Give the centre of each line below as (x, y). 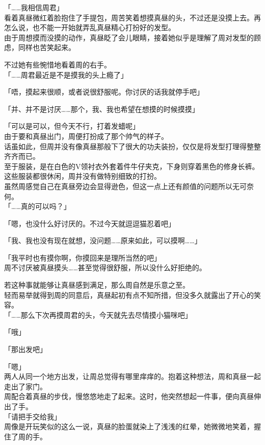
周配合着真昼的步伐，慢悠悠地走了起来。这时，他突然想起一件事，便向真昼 (129, 396)
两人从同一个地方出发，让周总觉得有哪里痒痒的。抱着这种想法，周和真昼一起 (132, 376)
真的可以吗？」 (46, 206)
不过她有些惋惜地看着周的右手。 (58, 64)
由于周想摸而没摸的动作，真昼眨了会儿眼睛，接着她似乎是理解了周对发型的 (129, 37)
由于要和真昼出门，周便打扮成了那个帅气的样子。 (86, 136)
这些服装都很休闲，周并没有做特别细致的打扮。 (83, 176)
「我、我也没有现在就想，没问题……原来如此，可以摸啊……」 (103, 240)
